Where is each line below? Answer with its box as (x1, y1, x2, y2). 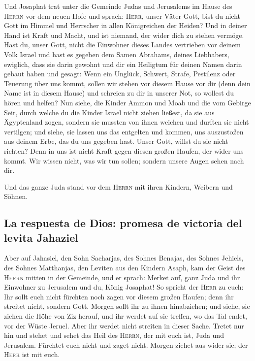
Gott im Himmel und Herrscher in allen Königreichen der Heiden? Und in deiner (4, 20, 247, 31)
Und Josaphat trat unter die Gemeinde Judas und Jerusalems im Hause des (4, 1, 232, 11)
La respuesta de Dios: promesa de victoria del (4, 215, 242, 230)
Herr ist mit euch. (4, 349, 60, 360)
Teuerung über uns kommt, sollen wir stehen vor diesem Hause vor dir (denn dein (4, 78, 251, 88)
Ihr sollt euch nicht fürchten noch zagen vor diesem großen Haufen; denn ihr (4, 291, 234, 301)
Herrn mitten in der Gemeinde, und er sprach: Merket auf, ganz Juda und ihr (4, 272, 240, 282)
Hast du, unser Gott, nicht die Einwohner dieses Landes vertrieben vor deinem (4, 39, 241, 50)
